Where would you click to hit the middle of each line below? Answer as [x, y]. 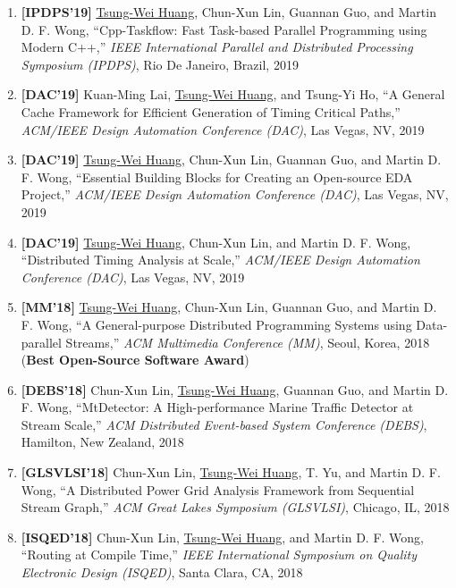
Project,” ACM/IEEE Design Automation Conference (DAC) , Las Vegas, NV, [235, 194]
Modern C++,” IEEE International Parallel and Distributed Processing [217, 47]
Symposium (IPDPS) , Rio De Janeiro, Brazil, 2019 [160, 64]
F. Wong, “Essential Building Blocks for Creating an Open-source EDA [217, 176]
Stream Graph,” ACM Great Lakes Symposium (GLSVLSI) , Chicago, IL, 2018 [235, 507]
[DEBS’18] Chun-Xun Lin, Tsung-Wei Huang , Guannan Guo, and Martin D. [235, 389]
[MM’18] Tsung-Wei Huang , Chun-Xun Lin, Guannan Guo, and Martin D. [229, 307]
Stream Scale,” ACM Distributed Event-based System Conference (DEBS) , [224, 424]
